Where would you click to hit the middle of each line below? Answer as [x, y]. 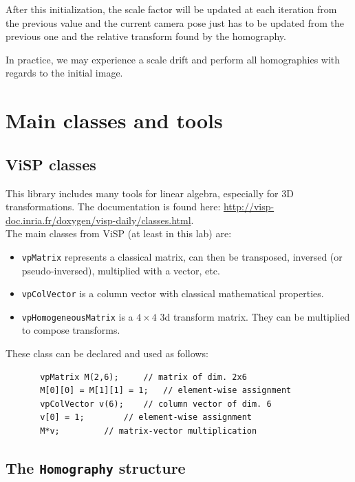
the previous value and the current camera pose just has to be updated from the [175, 22]
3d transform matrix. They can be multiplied [255, 316]
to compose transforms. [71, 330]
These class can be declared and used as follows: [107, 353]
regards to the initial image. [64, 73]
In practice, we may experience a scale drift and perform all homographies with [173, 59]
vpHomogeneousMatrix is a [77, 316]
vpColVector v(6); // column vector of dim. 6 [156, 404]
